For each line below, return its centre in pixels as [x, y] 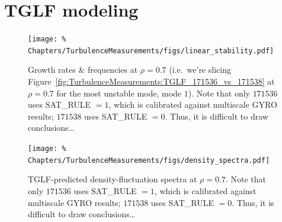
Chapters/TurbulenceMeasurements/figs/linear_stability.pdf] [151, 51]
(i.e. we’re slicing [200, 70]
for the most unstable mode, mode [119, 93]
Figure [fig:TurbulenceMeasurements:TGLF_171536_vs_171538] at [151, 81]
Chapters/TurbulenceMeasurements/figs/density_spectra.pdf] [149, 160]
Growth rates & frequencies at [83, 70]
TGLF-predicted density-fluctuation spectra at [113, 179]
